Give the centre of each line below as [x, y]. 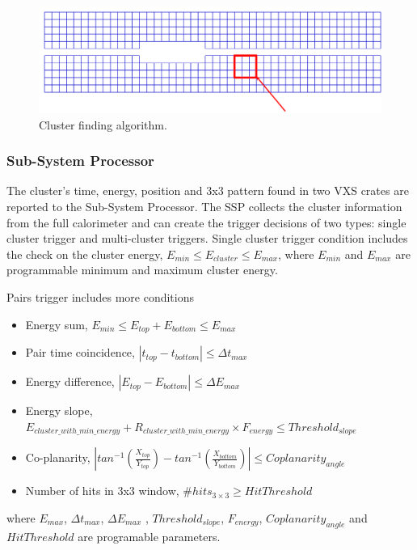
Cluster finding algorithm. [103, 124]
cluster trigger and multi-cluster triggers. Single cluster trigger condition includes [207, 238]
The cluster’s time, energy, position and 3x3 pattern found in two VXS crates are [208, 190]
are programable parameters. [149, 536]
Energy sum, [57, 324]
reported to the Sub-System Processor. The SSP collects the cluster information [204, 207]
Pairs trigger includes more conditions [100, 297]
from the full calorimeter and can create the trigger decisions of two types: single [206, 222]
